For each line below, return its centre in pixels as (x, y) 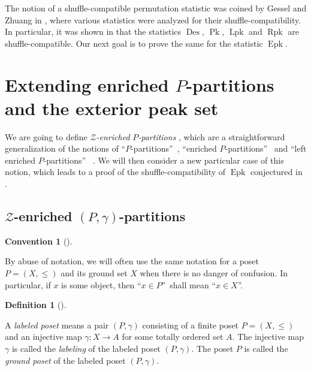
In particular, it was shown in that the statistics (93, 31)
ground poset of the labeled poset (65, 360)
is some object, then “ (101, 284)
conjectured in (276, 172)
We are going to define (46, 136)
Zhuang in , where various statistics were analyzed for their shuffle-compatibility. (153, 19)
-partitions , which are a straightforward (212, 136)
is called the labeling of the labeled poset (86, 349)
